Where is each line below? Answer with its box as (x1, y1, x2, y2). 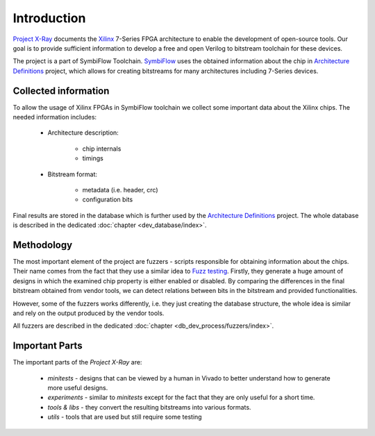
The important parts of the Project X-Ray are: (12, 358, 142, 367)
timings (82, 154, 103, 162)
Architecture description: (47, 128, 119, 137)
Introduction (12, 10, 86, 26)
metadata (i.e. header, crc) (82, 185, 159, 194)
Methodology (12, 239, 73, 251)
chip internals (82, 144, 122, 153)
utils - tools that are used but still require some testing (47, 413, 202, 421)
